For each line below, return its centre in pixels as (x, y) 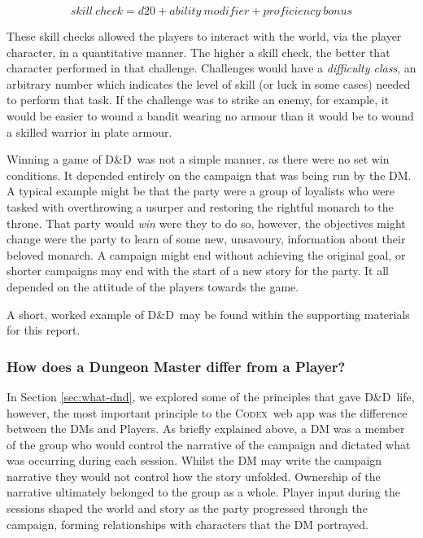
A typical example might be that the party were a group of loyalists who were (201, 191)
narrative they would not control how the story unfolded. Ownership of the (194, 476)
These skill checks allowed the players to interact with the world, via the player (204, 36)
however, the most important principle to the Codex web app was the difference (207, 412)
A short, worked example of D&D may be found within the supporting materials (208, 314)
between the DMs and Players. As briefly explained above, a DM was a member (206, 429)
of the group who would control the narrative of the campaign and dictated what (209, 444)
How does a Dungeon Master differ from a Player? (176, 366)
